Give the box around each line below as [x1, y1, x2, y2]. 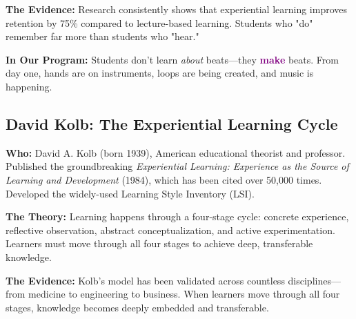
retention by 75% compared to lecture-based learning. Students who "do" [6, 15, 313, 30]
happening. [6, 79, 52, 93]
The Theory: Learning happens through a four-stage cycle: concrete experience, [6, 209, 349, 224]
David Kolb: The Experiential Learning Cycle [6, 113, 338, 134]
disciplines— [288, 273, 341, 287]
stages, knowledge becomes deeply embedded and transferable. [6, 300, 269, 314]
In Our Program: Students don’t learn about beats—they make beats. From [6, 52, 339, 66]
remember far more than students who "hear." [6, 29, 199, 43]
